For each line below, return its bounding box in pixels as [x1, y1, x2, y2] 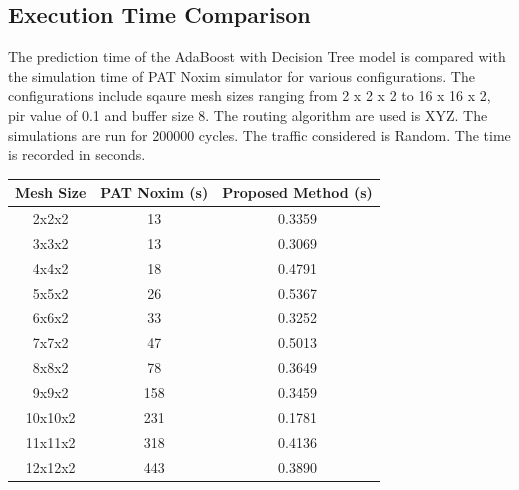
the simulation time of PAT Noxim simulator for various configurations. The [8, 65, 475, 86]
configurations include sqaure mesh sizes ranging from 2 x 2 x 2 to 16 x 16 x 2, [8, 85, 491, 106]
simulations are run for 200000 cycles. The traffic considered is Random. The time [8, 124, 511, 145]
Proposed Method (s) [222, 182, 373, 203]
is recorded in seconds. [8, 144, 146, 165]
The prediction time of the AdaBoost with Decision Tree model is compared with [8, 46, 506, 67]
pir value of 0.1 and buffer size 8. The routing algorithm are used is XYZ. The [8, 104, 488, 125]
